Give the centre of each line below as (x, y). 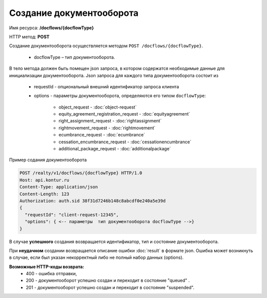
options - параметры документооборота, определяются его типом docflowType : (120, 96)
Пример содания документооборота (48, 160)
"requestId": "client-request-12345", (72, 215)
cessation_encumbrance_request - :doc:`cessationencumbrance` (125, 142)
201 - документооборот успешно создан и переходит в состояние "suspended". (110, 287)
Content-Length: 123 (44, 194)
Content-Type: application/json (59, 187)
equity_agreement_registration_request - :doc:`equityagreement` (124, 114)
